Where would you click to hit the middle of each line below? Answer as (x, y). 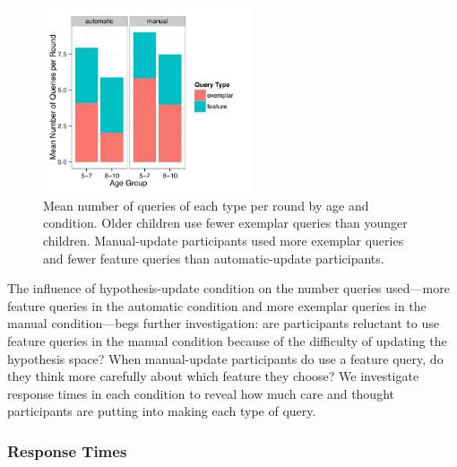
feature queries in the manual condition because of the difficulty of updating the (227, 341)
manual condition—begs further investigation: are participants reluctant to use (223, 323)
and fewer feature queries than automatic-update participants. (214, 258)
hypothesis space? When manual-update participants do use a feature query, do (225, 358)
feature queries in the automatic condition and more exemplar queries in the (217, 305)
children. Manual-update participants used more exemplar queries (224, 241)
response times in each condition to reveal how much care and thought (201, 393)
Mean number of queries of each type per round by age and (206, 205)
